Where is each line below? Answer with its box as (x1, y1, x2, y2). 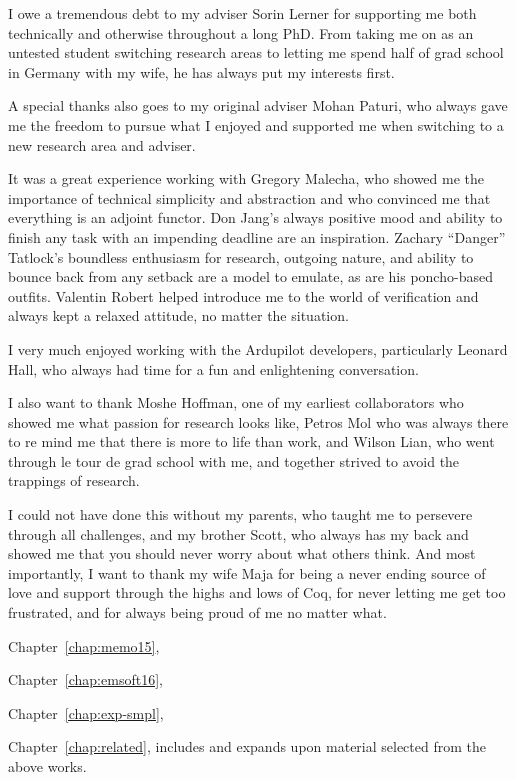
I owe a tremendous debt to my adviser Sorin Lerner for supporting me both (8, 3, 477, 23)
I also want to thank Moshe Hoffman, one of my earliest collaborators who (8, 392, 464, 413)
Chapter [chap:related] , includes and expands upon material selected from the (8, 736, 486, 757)
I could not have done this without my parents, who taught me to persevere (8, 504, 473, 525)
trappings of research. (8, 470, 140, 491)
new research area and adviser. (8, 134, 196, 155)
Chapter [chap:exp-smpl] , (8, 702, 164, 723)
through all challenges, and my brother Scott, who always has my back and (8, 523, 469, 544)
